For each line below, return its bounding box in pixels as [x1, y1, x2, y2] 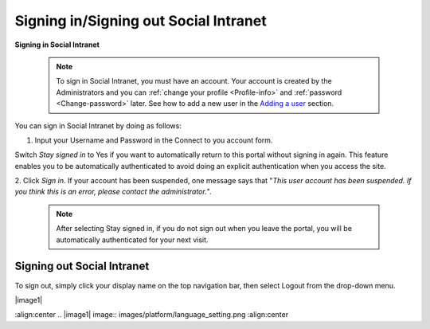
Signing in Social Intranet [14, 40, 100, 49]
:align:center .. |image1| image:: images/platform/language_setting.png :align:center [14, 310, 289, 319]
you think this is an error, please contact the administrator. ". [14, 187, 212, 197]
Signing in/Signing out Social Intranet [14, 12, 267, 29]
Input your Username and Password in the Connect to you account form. [34, 135, 273, 145]
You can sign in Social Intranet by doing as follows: [14, 120, 182, 131]
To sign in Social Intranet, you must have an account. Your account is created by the [56, 76, 332, 86]
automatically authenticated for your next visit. [56, 235, 209, 245]
